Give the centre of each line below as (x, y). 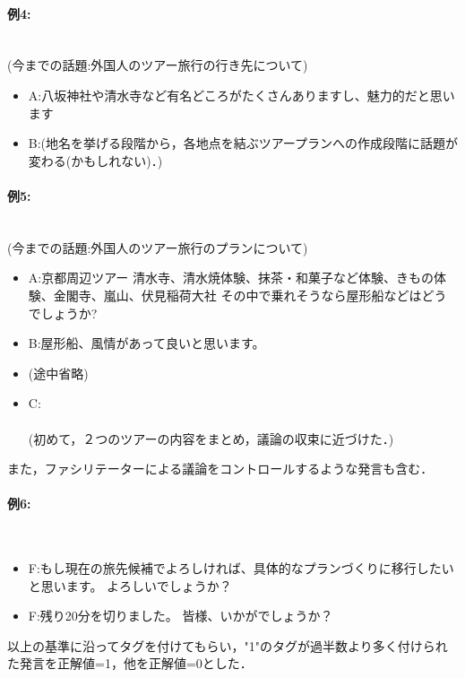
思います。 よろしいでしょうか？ (136, 585)
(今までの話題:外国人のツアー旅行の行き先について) (158, 65)
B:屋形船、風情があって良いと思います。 (146, 343)
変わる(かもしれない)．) (95, 160)
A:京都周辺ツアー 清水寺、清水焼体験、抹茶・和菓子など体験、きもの (231, 278)
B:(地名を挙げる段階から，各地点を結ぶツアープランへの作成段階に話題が (243, 143)
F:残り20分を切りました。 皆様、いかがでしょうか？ (181, 616)
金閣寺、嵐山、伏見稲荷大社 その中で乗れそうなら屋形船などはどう (250, 295)
